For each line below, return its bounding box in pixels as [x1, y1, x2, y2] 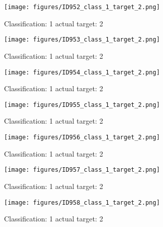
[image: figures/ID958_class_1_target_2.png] [4, 199, 160, 206]
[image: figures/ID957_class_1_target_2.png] [4, 166, 160, 174]
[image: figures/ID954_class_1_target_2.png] [4, 68, 160, 76]
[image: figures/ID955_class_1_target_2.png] [4, 101, 160, 108]
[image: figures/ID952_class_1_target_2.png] [4, 4, 160, 11]
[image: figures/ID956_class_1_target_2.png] [4, 134, 160, 141]
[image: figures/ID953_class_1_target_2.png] [4, 36, 160, 44]
